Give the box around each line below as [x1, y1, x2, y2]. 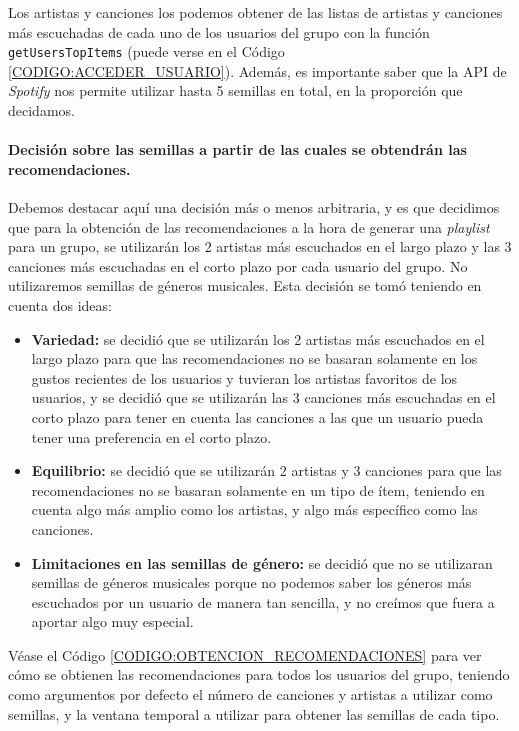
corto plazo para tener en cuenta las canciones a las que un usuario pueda [31, 406, 484, 427]
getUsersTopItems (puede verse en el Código [8, 41, 285, 62]
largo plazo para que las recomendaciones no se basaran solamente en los [31, 348, 478, 369]
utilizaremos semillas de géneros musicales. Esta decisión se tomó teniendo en [8, 275, 482, 296]
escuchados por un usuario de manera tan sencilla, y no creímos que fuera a [31, 591, 495, 612]
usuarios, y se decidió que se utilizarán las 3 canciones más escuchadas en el [31, 387, 496, 408]
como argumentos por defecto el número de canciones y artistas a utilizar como [8, 684, 493, 705]
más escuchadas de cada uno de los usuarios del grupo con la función [8, 21, 430, 42]
